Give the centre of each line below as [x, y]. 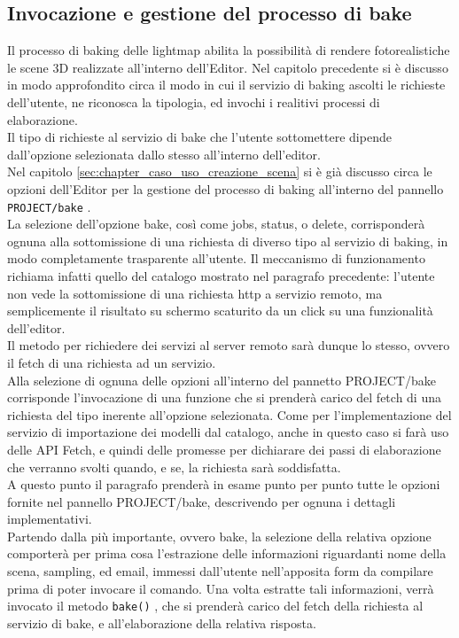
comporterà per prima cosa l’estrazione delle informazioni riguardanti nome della [227, 553]
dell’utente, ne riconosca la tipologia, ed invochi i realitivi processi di [194, 101]
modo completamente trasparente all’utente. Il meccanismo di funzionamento [216, 258]
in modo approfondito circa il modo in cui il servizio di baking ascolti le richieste [226, 85]
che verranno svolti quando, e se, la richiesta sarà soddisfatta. [174, 467]
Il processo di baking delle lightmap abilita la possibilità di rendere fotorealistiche [229, 50]
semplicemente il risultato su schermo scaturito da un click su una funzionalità [220, 311]
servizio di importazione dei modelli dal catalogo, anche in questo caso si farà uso [228, 432]
